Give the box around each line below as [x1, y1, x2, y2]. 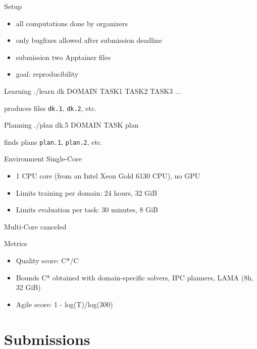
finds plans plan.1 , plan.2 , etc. [4, 136, 102, 147]
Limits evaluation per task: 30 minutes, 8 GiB [16, 204, 158, 215]
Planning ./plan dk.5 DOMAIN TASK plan [4, 120, 139, 130]
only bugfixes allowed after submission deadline [16, 35, 163, 45]
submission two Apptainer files [16, 51, 111, 62]
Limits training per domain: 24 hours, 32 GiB [16, 187, 158, 198]
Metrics [4, 238, 27, 249]
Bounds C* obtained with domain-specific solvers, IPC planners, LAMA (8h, [16, 272, 253, 282]
